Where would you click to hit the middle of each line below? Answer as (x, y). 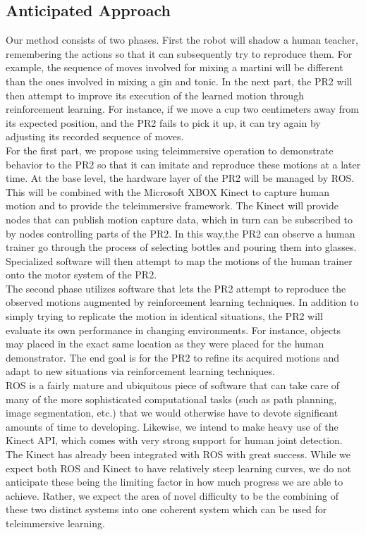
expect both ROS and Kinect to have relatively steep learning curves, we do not (179, 468)
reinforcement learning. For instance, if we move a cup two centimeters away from (183, 109)
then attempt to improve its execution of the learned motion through (155, 95)
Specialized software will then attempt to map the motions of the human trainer (179, 260)
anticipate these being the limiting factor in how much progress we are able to (175, 482)
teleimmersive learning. (55, 523)
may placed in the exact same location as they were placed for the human (165, 344)
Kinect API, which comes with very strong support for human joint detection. (174, 440)
